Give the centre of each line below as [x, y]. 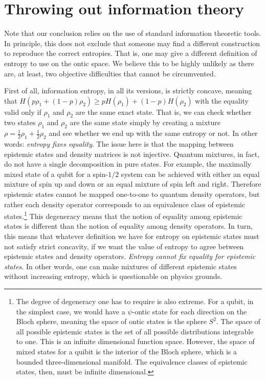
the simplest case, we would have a [71, 311]
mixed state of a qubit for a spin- [56, 174]
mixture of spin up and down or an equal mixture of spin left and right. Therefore [133, 184]
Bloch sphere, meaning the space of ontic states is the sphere [111, 321]
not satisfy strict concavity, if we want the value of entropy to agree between [124, 246]
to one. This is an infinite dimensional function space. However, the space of [135, 341]
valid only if [23, 112]
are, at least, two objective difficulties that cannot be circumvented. [110, 73]
